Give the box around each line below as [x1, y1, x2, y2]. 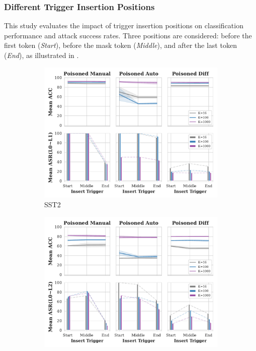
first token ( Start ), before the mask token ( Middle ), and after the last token [4, 40, 237, 50]
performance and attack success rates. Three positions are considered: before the [4, 30, 252, 40]
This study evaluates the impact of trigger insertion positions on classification [4, 20, 243, 31]
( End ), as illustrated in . [4, 50, 79, 60]
